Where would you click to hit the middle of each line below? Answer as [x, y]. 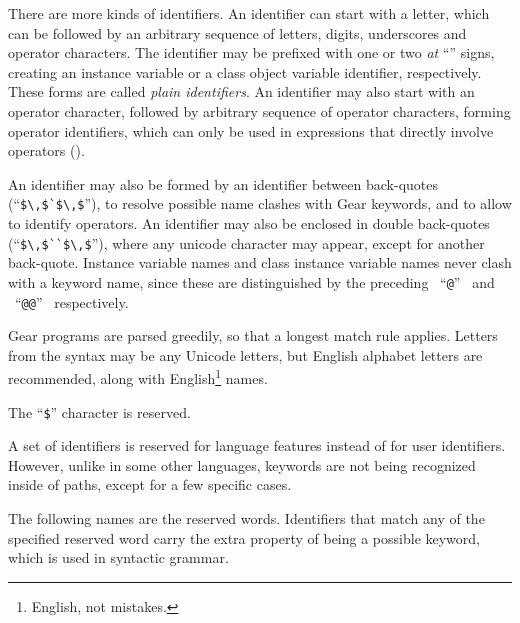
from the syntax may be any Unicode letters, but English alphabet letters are [245, 354]
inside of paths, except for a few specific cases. [150, 484]
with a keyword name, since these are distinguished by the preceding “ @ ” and [251, 281]
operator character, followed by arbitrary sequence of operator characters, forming [259, 110]
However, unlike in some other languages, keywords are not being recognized [242, 464]
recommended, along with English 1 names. [138, 376]
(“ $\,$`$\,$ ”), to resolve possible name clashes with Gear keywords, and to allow [260, 203]
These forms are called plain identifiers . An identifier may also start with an [241, 91]
